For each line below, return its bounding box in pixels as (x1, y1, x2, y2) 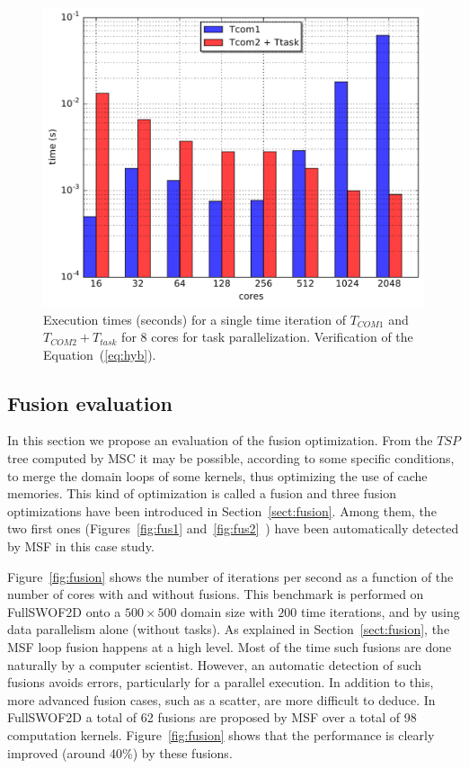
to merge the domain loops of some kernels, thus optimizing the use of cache (7, 466, 428, 485)
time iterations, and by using (300, 602, 460, 621)
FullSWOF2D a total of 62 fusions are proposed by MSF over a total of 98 (7, 708, 417, 727)
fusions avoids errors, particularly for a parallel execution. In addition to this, (7, 673, 434, 692)
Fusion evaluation (7, 389, 173, 416)
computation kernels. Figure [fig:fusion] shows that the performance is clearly (7, 725, 435, 744)
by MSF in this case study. (7, 537, 155, 556)
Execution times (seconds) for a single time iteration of (43, 309, 346, 328)
